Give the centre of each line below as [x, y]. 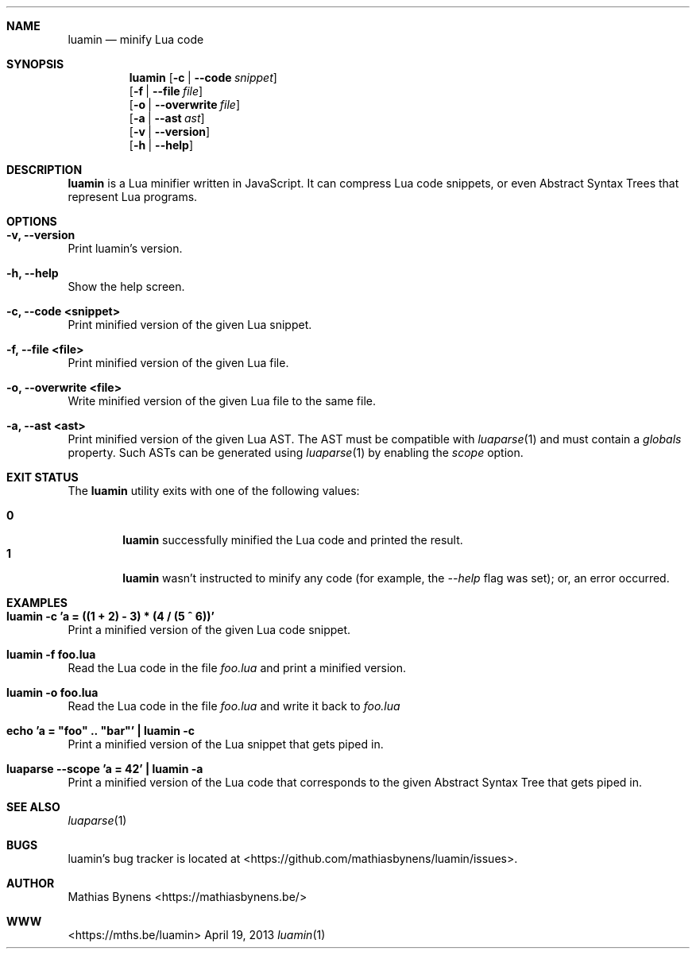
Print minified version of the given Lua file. [178, 363]
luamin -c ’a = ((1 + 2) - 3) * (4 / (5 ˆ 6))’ [110, 616]
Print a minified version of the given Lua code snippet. [209, 630]
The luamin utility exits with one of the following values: [214, 491]
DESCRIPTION [44, 170]
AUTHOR [31, 883]
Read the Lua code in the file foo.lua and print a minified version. [237, 668]
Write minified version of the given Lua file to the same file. [222, 401]
